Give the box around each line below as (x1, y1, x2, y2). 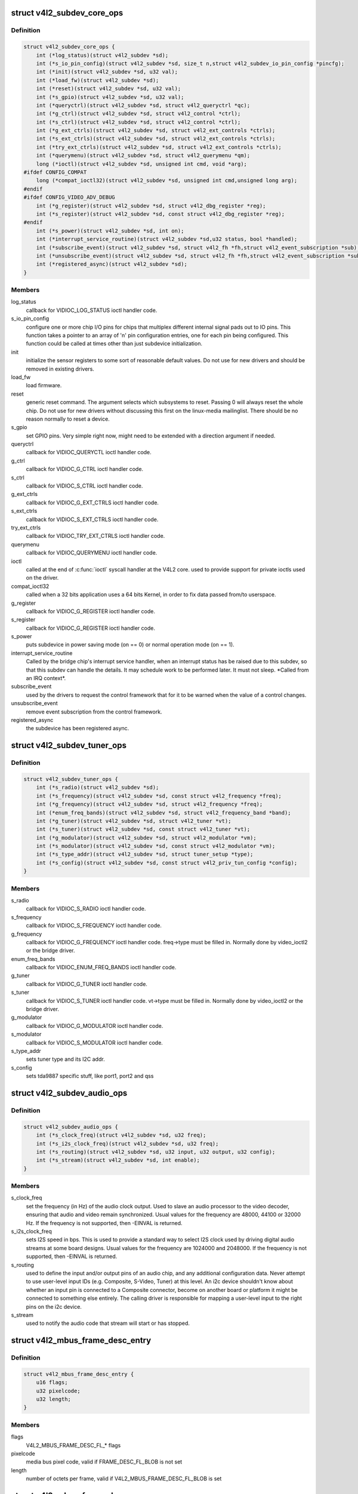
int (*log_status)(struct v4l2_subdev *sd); (36, 51, 169, 59)
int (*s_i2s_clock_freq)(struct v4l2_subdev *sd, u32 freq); (36, 1140, 219, 1147)
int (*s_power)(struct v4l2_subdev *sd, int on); (36, 227, 184, 234)
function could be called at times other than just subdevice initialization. (26, 340, 203, 347)
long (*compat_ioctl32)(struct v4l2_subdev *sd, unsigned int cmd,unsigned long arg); (36, 177, 298, 184)
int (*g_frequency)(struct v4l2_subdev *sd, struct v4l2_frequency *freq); (36, 801, 263, 808)
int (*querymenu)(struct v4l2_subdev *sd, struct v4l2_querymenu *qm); (36, 152, 251, 159)
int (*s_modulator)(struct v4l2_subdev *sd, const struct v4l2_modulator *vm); (36, 843, 276, 850)
